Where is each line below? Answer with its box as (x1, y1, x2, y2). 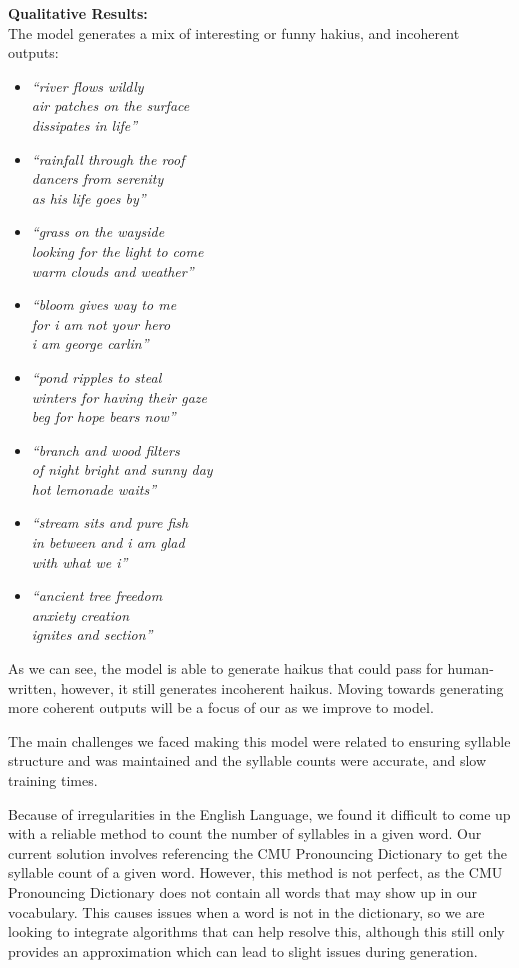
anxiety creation (31, 604, 129, 625)
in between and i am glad (31, 532, 185, 553)
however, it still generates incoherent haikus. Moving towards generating (60, 677, 504, 698)
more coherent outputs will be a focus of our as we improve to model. (8, 697, 434, 718)
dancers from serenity (31, 168, 164, 189)
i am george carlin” (31, 333, 149, 354)
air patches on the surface (31, 95, 190, 116)
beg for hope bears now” (31, 406, 176, 427)
